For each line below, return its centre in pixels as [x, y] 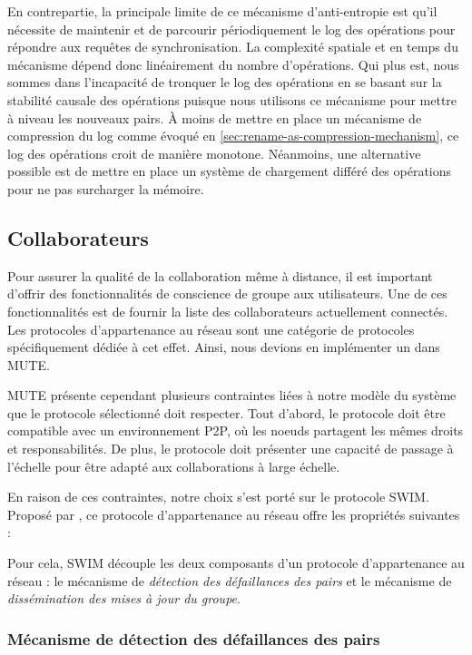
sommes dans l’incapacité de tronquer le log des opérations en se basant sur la [225, 82]
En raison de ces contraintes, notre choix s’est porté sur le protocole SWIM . [218, 497]
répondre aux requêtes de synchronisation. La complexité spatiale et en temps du [233, 47]
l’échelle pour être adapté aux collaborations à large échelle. [174, 466]
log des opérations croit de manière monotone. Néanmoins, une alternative [214, 153]
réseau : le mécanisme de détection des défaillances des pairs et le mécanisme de [230, 580]
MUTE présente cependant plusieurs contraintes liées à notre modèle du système [232, 395]
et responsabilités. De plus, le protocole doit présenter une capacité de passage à [231, 449]
